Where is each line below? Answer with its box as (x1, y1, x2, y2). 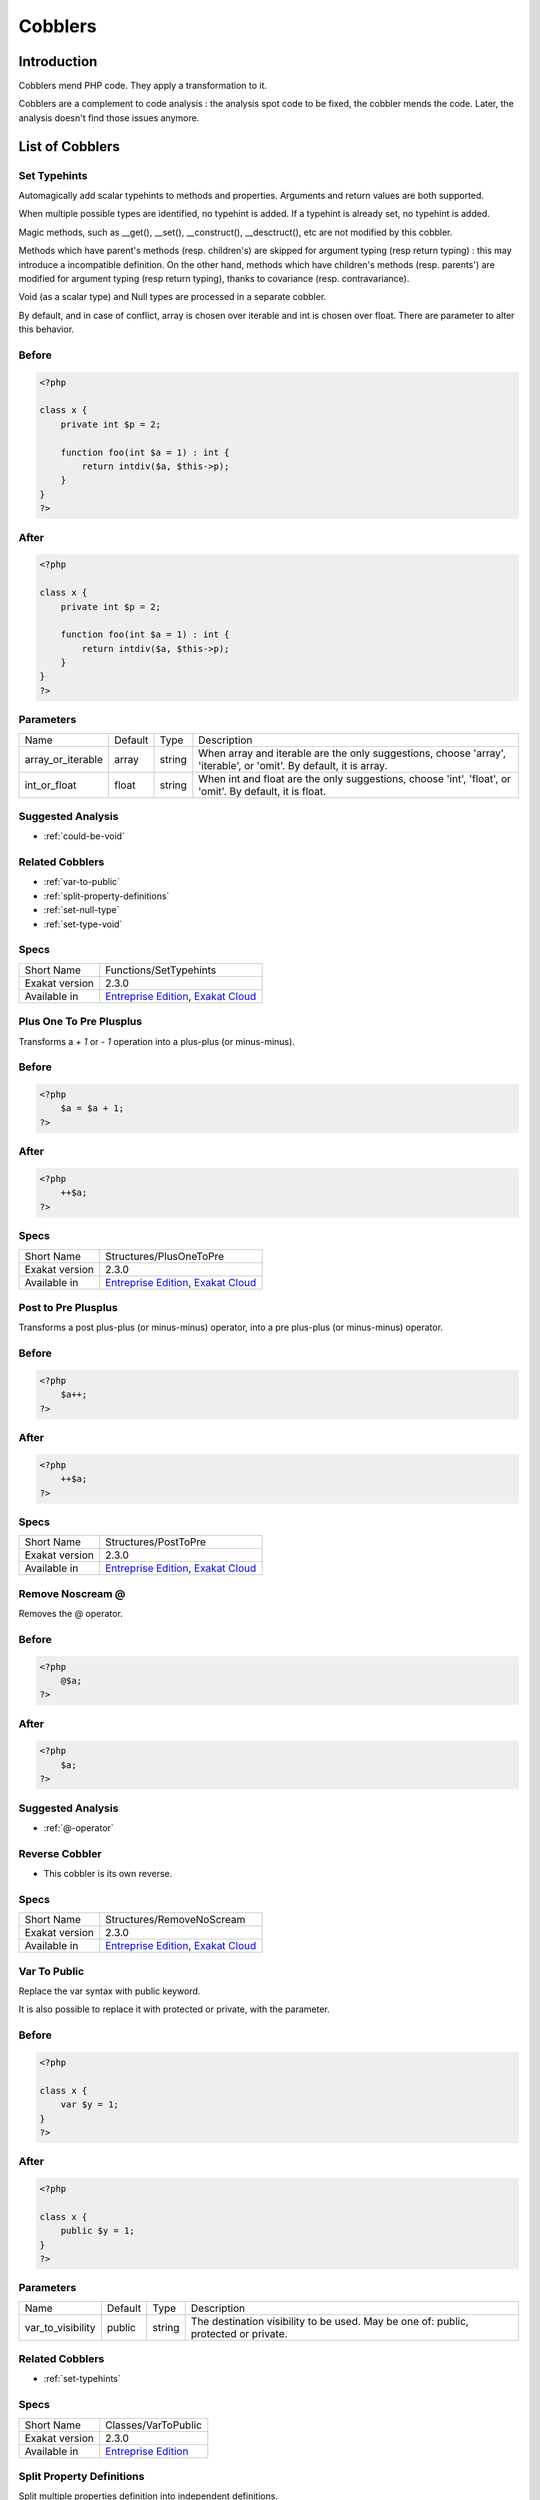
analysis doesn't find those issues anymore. (18, 111, 200, 124)
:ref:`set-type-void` (43, 918, 123, 930)
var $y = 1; (60, 2099, 120, 2110)
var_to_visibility (24, 2320, 96, 2334)
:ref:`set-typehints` (43, 2373, 122, 2385)
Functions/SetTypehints (105, 963, 217, 977)
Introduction (18, 53, 98, 70)
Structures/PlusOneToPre (105, 1249, 225, 1263)
